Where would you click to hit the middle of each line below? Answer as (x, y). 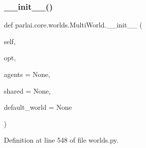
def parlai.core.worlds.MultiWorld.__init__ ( (73, 25)
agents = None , (27, 74)
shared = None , (27, 90)
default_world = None (38, 107)
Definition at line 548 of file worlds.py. (61, 140)
